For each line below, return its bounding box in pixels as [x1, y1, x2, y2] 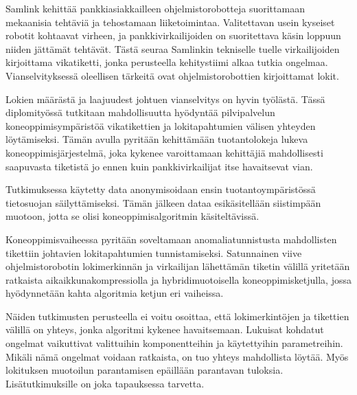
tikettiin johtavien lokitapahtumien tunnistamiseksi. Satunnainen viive [5, 245, 302, 260]
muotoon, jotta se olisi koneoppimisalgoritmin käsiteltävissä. [5, 209, 260, 223]
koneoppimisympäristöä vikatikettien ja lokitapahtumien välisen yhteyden [5, 118, 316, 133]
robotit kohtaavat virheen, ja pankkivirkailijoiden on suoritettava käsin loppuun [5, 28, 341, 43]
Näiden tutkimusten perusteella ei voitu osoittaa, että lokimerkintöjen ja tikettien [5, 308, 349, 323]
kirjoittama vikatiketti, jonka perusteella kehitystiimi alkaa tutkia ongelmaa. [5, 55, 328, 69]
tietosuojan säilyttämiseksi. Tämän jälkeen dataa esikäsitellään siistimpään [5, 195, 321, 210]
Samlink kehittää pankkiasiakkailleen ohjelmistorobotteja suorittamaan [5, 1, 305, 15]
